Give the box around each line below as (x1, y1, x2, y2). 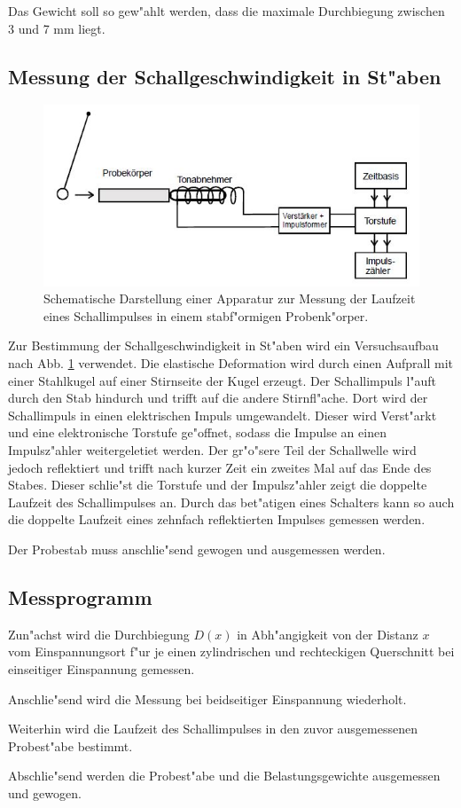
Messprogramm (8, 583, 152, 610)
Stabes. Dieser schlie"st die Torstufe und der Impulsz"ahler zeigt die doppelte (8, 475, 427, 494)
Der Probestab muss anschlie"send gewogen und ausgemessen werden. (8, 539, 386, 558)
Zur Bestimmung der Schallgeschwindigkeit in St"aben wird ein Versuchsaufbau (8, 336, 439, 355)
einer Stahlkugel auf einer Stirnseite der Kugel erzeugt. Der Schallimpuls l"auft (8, 371, 437, 389)
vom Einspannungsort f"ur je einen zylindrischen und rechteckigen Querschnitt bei (8, 642, 455, 661)
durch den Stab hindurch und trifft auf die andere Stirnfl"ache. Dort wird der (8, 388, 428, 407)
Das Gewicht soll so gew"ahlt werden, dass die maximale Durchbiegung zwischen (8, 2, 445, 20)
